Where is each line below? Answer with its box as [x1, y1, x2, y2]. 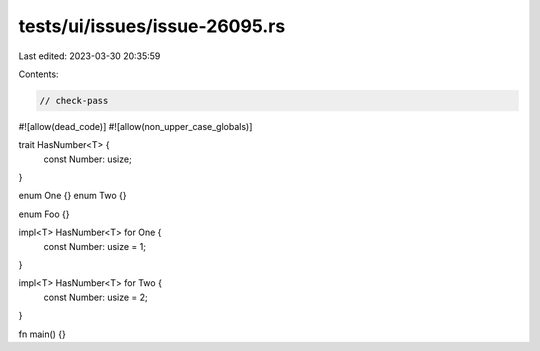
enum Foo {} [18, 208, 70, 220]
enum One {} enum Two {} [18, 190, 127, 202]
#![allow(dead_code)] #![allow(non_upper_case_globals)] [18, 120, 253, 132]
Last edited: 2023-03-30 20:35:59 [18, 50, 161, 62]
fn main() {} [18, 328, 67, 340]
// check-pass [39, 95, 109, 106]
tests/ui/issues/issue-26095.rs [18, 15, 286, 37]
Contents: [18, 68, 59, 80]
